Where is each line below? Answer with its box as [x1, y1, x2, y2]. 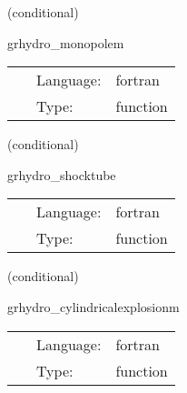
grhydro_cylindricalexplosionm [7, 297, 180, 316]
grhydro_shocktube [7, 165, 116, 184]
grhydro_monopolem [7, 33, 124, 52]
